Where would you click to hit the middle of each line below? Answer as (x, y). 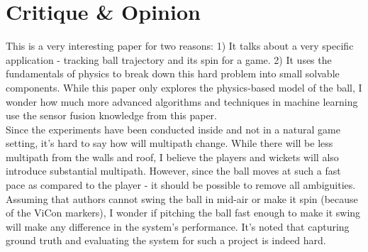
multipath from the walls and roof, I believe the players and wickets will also (172, 157)
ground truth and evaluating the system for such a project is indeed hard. (166, 240)
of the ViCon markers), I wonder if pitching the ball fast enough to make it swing (183, 213)
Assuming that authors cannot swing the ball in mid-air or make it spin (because (182, 198)
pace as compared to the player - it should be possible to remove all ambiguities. (181, 185)
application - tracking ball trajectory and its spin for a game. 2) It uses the (169, 59)
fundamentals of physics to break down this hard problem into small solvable (173, 73)
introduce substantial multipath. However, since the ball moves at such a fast (173, 171)
